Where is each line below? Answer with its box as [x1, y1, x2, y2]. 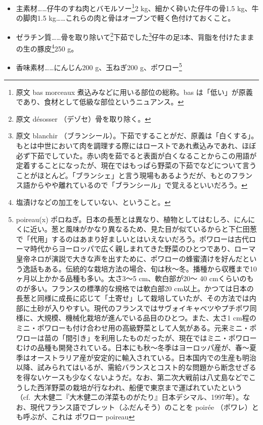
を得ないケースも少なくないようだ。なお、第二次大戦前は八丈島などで [16, 372, 249, 383]
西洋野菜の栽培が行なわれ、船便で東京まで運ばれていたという [37, 382, 242, 392]
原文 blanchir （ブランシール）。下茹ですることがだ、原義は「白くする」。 [16, 130, 258, 141]
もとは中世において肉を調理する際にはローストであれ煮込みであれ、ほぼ [16, 140, 256, 150]
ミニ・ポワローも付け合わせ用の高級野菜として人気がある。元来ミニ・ [16, 323, 250, 333]
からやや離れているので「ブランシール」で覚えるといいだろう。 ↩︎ [30, 180, 248, 190]
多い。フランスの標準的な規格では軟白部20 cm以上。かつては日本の [30, 283, 254, 293]
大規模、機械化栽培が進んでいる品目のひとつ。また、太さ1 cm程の [37, 312, 256, 323]
